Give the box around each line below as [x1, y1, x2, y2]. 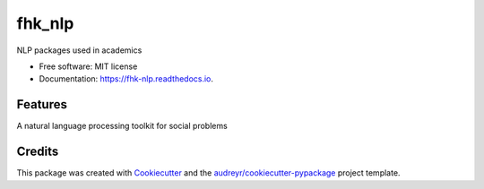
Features [16, 97, 67, 112]
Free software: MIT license [39, 61, 138, 72]
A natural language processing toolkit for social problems [16, 121, 228, 132]
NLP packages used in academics [16, 45, 143, 56]
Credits [16, 144, 59, 159]
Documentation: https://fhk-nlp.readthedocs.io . [39, 73, 214, 84]
